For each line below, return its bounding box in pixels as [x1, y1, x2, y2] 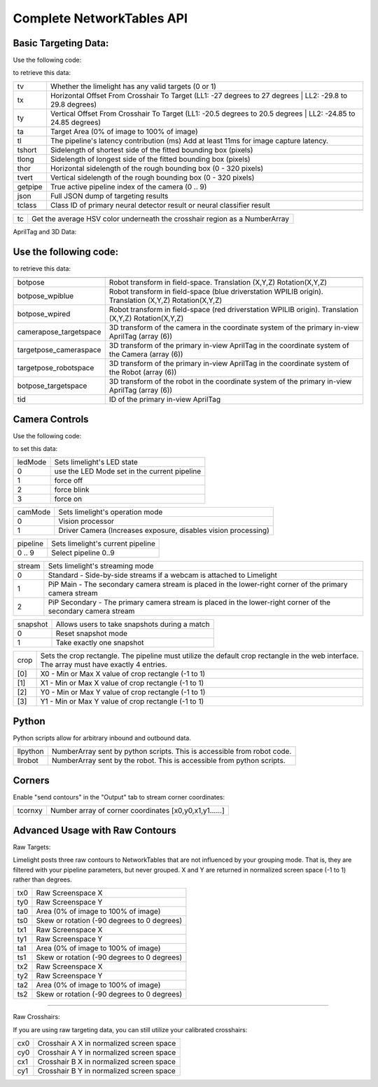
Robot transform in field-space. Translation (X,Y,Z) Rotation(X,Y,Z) [108, 278, 328, 288]
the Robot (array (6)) [108, 367, 177, 377]
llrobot [17, 756, 38, 766]
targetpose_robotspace [17, 363, 94, 373]
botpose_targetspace [17, 381, 87, 391]
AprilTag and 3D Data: [13, 227, 77, 236]
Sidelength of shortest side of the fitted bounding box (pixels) [50, 144, 253, 154]
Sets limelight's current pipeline [51, 539, 155, 548]
